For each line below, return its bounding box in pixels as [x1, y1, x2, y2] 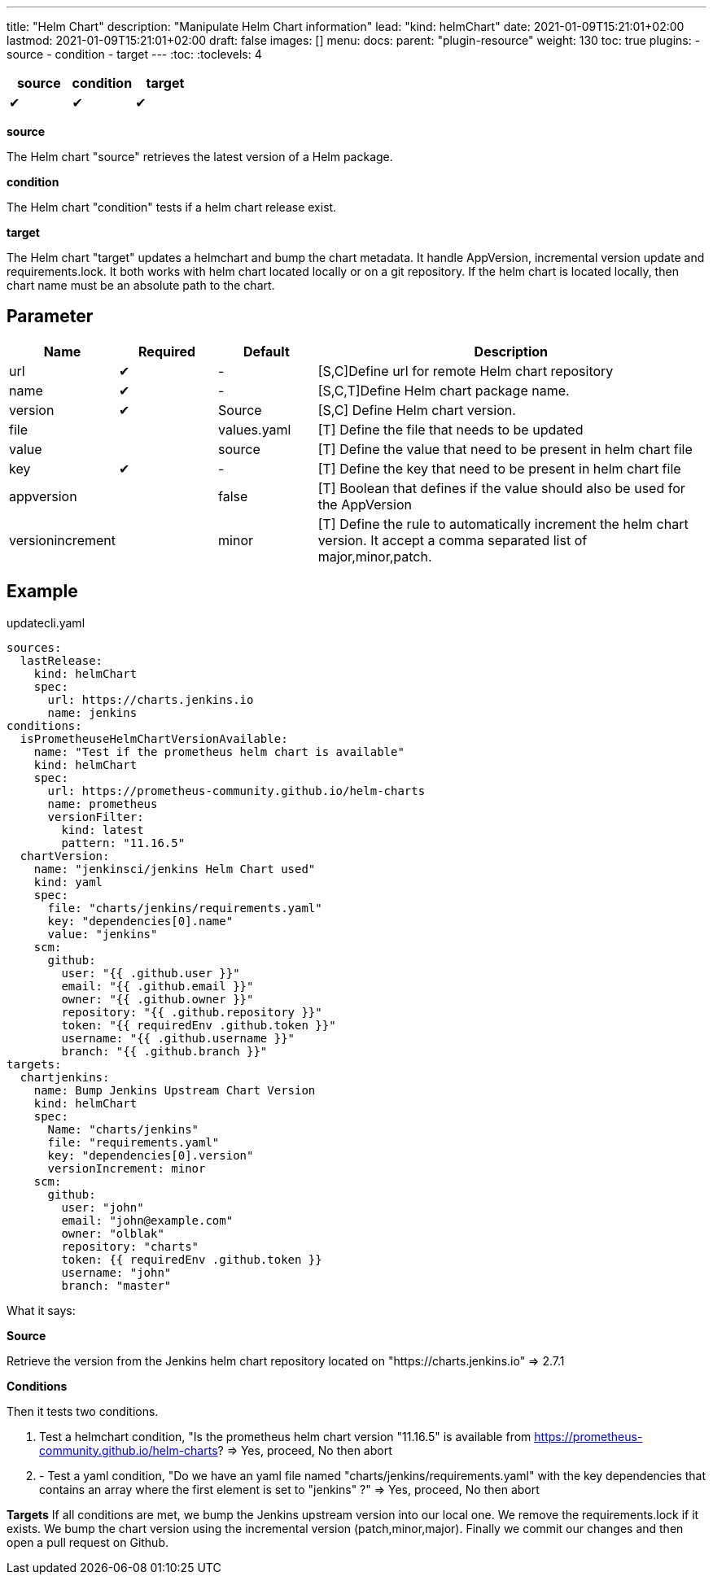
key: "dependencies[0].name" [47, 914, 234, 928]
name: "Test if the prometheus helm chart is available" [33, 745, 405, 758]
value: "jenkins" [47, 927, 158, 941]
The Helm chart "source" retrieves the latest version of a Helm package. [7, 150, 393, 164]
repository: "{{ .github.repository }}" [61, 1005, 322, 1019]
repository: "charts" [61, 1239, 199, 1253]
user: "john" [61, 1200, 144, 1214]
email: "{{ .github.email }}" [61, 979, 254, 993]
